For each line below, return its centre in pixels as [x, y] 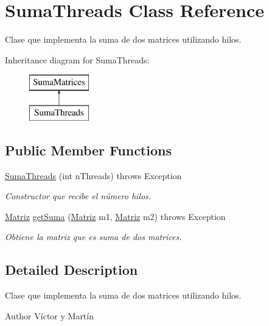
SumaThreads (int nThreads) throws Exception [93, 175]
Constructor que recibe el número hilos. [78, 196]
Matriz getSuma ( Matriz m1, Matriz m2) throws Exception [115, 216]
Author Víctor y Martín [49, 315]
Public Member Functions [88, 150]
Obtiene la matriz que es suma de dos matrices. [93, 237]
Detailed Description [72, 270]
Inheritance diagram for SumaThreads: [77, 59]
